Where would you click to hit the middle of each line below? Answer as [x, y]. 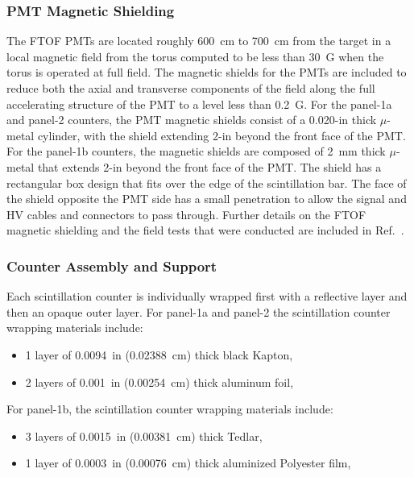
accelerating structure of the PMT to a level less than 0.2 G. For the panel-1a [199, 104]
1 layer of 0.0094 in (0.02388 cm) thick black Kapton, [159, 354]
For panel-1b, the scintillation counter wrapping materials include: [170, 409]
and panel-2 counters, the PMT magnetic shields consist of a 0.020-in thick [192, 120]
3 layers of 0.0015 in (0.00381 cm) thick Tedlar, [144, 436]
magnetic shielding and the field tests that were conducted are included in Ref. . [205, 230]
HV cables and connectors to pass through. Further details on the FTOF [186, 214]
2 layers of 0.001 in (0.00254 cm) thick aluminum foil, [159, 382]
